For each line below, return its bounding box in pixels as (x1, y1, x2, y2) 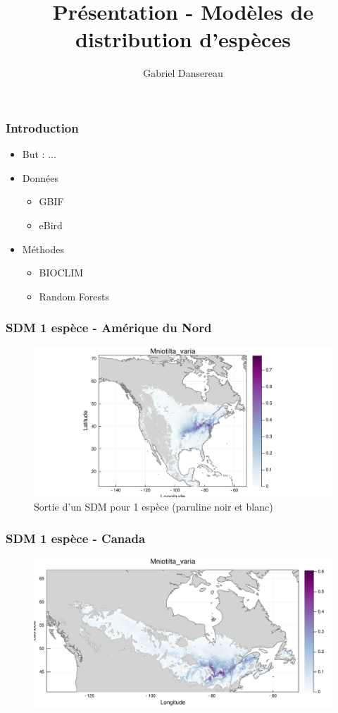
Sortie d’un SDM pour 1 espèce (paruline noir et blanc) (34, 499, 273, 514)
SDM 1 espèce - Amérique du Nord (6, 319, 212, 336)
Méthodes (22, 241, 64, 256)
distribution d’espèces (75, 25, 291, 54)
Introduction (6, 118, 79, 136)
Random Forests (39, 288, 109, 303)
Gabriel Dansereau (143, 66, 223, 80)
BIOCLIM (39, 265, 84, 280)
